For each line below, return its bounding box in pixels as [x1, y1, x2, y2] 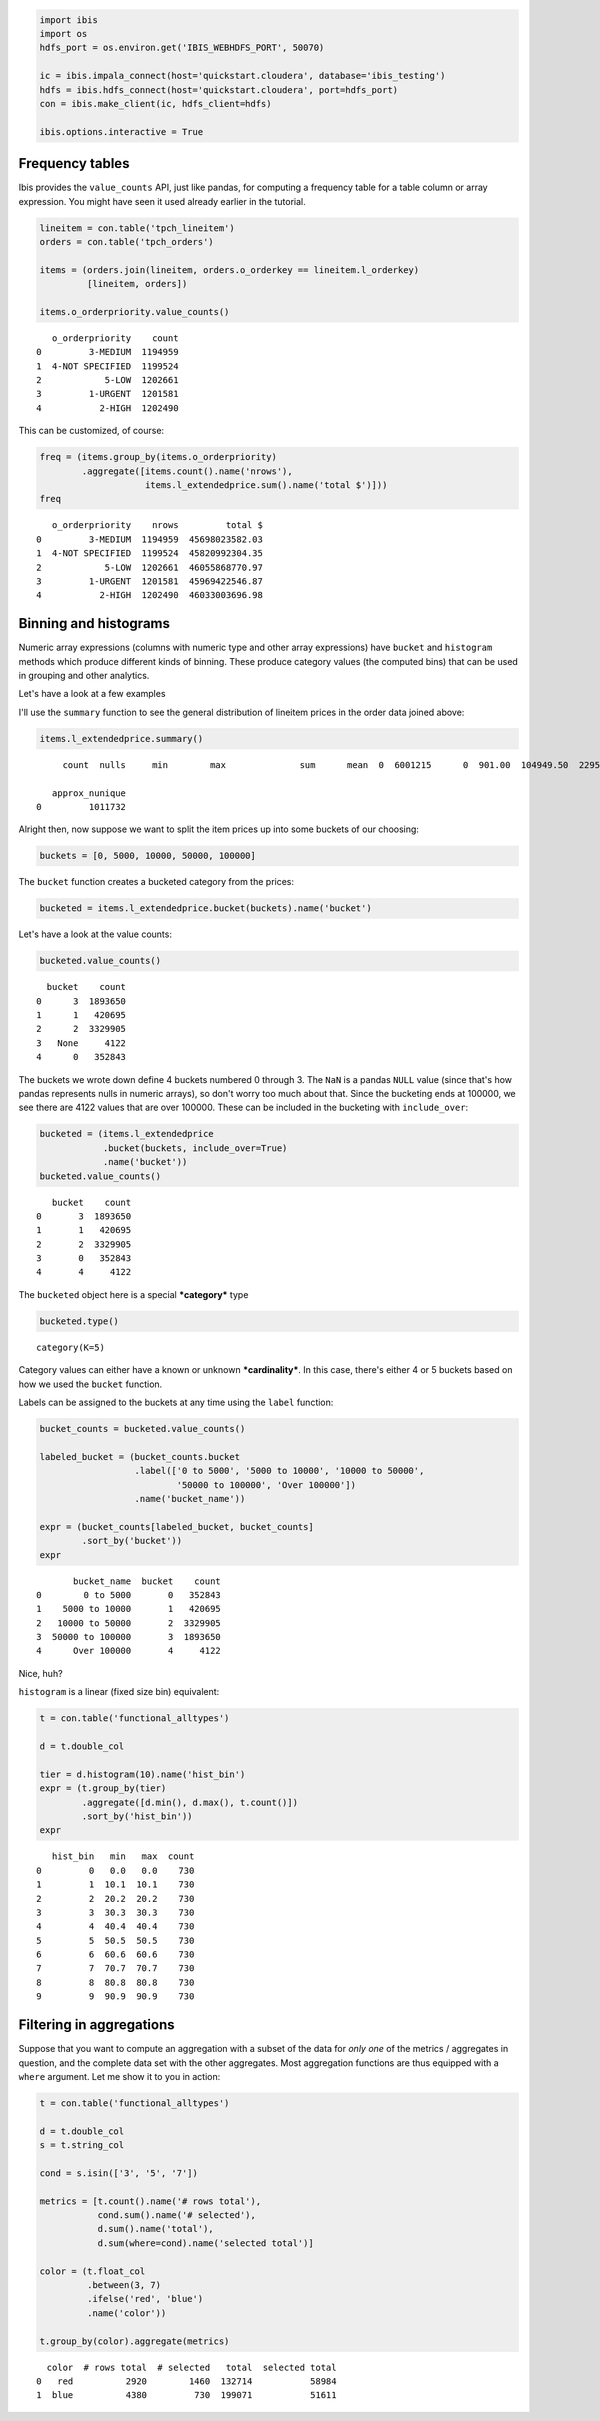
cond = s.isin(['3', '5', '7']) [39, 2167, 199, 2179]
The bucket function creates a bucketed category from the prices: [18, 876, 295, 888]
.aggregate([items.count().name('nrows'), [81, 465, 294, 477]
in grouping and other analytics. [18, 670, 150, 682]
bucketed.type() [39, 1315, 120, 1327]
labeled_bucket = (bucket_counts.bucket [39, 1451, 240, 1462]
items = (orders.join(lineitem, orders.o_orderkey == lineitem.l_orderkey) [39, 264, 420, 275]
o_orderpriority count [51, 332, 179, 344]
